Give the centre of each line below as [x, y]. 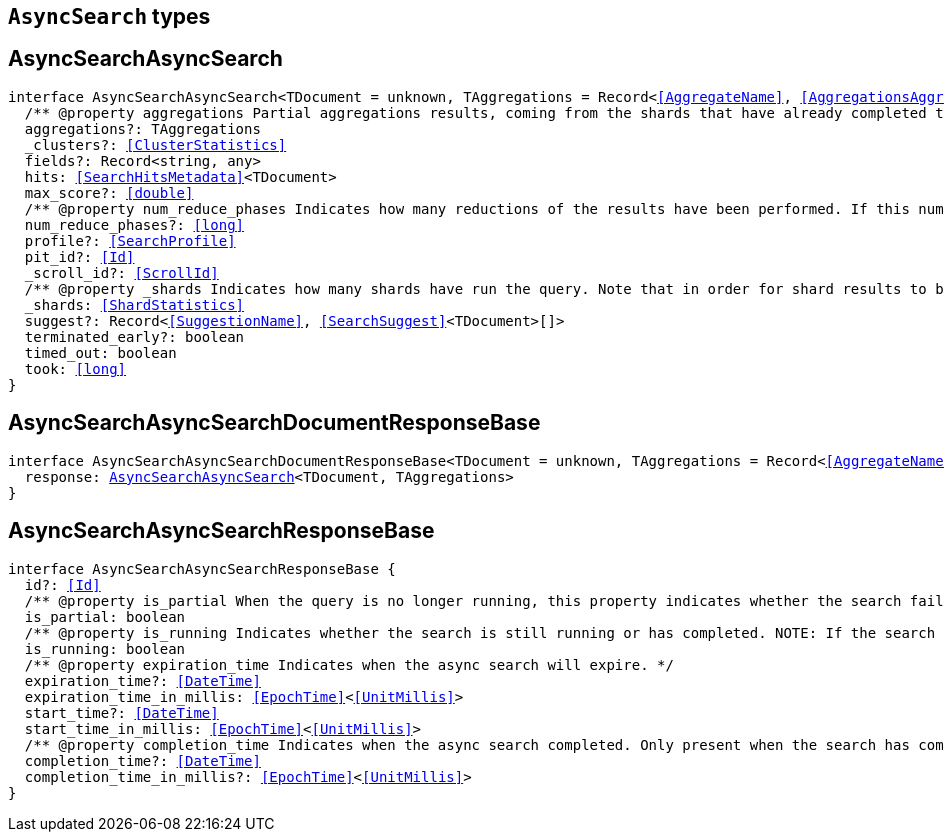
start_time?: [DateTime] [121, 712]
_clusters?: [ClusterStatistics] [155, 144]
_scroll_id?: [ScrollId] [121, 272]
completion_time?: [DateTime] [142, 760]
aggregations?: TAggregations [142, 128]
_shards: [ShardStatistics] [134, 304]
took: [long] [75, 368]
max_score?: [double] [109, 192]
